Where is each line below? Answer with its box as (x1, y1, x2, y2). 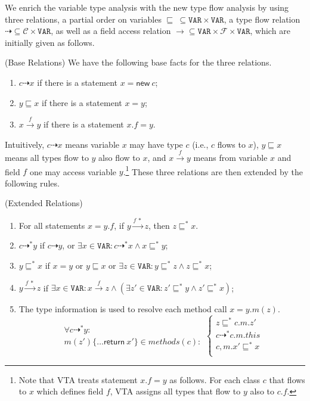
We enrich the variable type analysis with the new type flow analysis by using (5, 1, 289, 13)
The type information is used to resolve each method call (18, 303, 227, 315)
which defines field (36, 385, 104, 397)
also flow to (98, 151, 140, 163)
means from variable (193, 151, 268, 163)
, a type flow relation (224, 13, 300, 25)
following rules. (5, 176, 60, 189)
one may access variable (29, 165, 117, 178)
